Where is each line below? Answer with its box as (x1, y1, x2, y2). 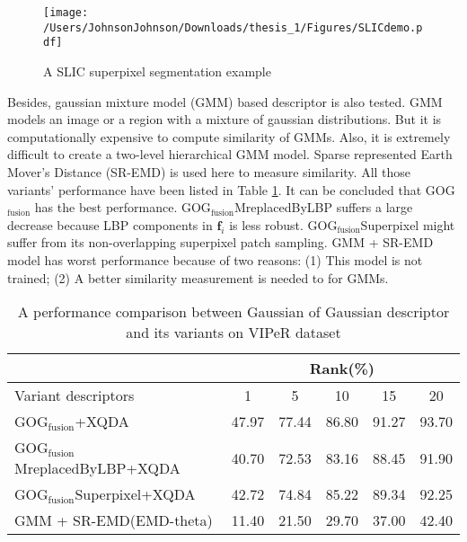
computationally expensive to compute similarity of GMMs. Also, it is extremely (7, 127, 451, 146)
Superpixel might (360, 215, 455, 234)
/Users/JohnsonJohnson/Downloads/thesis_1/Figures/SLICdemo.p (43, 21, 423, 34)
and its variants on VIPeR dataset (126, 322, 341, 343)
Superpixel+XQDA (75, 484, 196, 505)
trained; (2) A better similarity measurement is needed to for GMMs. (7, 268, 389, 287)
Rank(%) (309, 358, 375, 379)
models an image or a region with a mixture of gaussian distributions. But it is (7, 110, 442, 129)
